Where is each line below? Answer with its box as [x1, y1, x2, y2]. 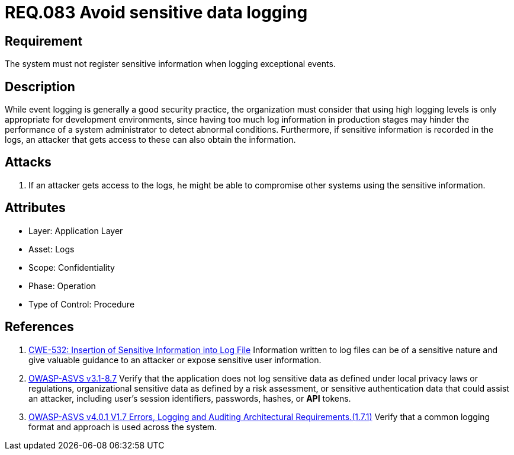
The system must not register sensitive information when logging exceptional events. [5, 59, 336, 69]
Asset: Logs [28, 243, 75, 254]
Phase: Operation [28, 280, 96, 291]
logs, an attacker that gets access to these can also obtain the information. [5, 134, 296, 145]
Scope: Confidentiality [28, 262, 115, 273]
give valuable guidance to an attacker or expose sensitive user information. [28, 354, 322, 365]
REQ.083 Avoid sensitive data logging [5, 2, 308, 23]
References [5, 319, 74, 335]
